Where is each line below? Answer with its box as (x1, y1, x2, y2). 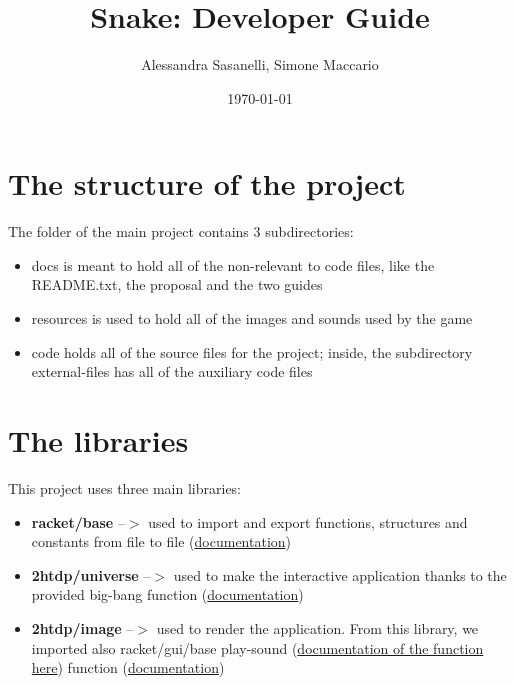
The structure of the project (8, 163, 406, 204)
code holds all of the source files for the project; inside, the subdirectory (31, 341, 473, 362)
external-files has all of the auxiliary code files (31, 361, 313, 382)
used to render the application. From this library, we (156, 617, 479, 638)
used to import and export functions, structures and (148, 511, 468, 532)
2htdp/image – (31, 617, 134, 638)
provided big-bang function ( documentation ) (31, 584, 304, 605)
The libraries (8, 420, 189, 460)
